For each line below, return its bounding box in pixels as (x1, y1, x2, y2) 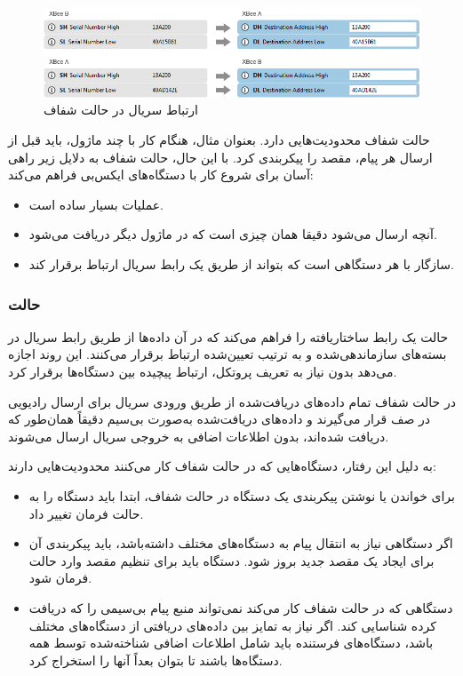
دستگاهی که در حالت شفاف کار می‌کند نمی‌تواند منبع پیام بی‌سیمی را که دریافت (28, 598, 453, 616)
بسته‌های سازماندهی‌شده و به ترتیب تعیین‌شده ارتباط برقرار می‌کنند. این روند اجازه (8, 345, 447, 363)
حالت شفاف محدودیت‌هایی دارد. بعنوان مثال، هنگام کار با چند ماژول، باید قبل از (8, 131, 430, 149)
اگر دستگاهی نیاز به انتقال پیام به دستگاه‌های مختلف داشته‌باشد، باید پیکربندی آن (28, 534, 453, 553)
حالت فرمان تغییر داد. (28, 504, 144, 522)
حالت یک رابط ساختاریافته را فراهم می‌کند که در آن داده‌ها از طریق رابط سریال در (8, 327, 449, 346)
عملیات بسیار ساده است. (28, 195, 164, 213)
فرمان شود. (28, 569, 92, 587)
